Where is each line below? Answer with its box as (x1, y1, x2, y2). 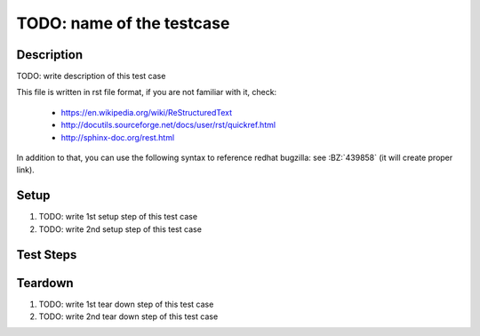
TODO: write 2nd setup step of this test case (38, 223, 202, 235)
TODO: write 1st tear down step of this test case (38, 299, 214, 309)
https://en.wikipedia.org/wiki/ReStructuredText (60, 107, 233, 117)
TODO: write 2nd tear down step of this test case (38, 311, 219, 322)
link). (16, 164, 35, 175)
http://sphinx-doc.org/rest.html (60, 132, 175, 142)
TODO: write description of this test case (16, 71, 166, 82)
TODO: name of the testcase (16, 13, 230, 33)
